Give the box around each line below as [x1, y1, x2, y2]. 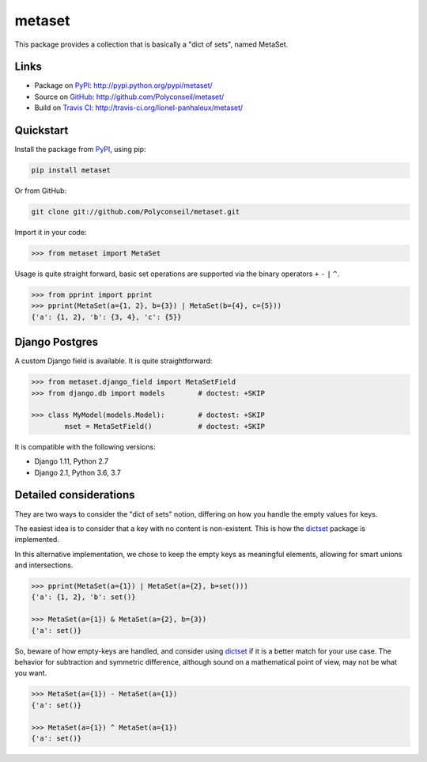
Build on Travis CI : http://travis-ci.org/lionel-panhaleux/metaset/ [34, 103, 244, 112]
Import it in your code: [14, 228, 87, 237]
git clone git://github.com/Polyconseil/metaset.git [31, 207, 240, 217]
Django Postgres [14, 336, 99, 349]
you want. [14, 669, 47, 678]
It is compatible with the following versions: [14, 442, 156, 451]
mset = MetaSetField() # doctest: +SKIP [64, 422, 265, 430]
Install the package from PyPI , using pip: [14, 145, 146, 154]
